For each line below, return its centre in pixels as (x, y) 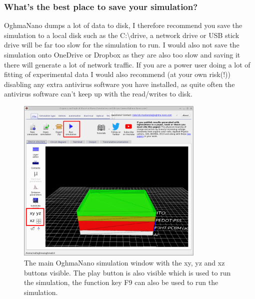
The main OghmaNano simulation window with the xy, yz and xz (124, 262)
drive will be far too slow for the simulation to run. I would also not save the (122, 45)
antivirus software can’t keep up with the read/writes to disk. (98, 94)
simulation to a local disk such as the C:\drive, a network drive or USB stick (122, 35)
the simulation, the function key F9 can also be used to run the (121, 282)
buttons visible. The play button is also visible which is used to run (127, 272)
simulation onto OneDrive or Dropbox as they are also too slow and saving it (122, 54)
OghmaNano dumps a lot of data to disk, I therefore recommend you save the (123, 25)
